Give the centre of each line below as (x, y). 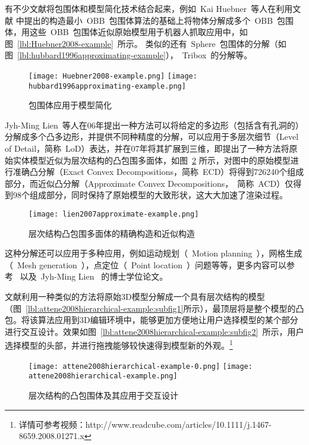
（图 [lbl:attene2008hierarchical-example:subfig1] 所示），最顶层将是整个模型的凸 (154, 308)
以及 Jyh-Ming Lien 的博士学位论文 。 (94, 276)
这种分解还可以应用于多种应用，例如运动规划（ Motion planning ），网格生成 (154, 253)
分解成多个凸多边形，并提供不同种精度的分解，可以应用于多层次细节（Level (152, 137)
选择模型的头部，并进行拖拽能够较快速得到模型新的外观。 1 (119, 344)
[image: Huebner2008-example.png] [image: (113, 76)
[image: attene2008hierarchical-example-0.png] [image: (141, 366)
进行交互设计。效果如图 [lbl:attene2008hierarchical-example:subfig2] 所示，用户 (154, 331)
